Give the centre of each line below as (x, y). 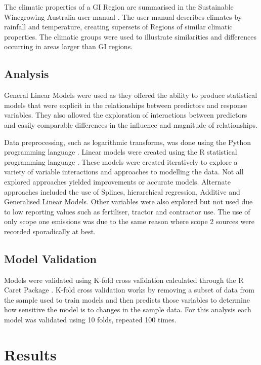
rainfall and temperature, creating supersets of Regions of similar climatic (118, 27)
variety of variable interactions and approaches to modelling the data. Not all (124, 172)
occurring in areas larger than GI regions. (69, 46)
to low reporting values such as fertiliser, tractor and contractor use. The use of (127, 211)
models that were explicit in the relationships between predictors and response (126, 105)
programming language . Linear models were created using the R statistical (121, 152)
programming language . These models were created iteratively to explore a (121, 161)
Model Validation (51, 258)
